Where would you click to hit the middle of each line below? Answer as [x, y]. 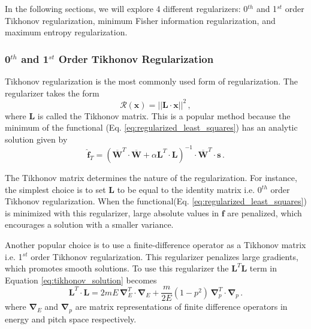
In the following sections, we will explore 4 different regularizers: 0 [126, 8]
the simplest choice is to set [55, 189]
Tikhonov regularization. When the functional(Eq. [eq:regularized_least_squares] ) [156, 201]
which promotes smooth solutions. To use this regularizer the [117, 268]
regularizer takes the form [52, 93]
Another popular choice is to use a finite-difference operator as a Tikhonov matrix [155, 244]
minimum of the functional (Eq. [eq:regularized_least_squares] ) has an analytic [151, 127]
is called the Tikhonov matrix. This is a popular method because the [164, 115]
